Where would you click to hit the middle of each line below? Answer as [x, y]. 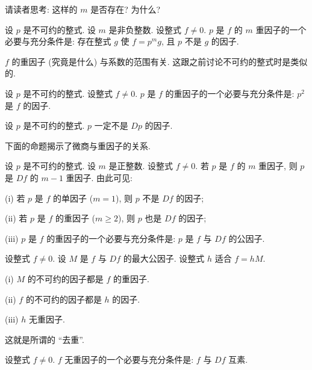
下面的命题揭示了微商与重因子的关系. [78, 145]
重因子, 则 [278, 166]
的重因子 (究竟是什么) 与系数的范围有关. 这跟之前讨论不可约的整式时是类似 [160, 61]
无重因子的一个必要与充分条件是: [129, 359]
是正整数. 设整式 [141, 166]
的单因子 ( [73, 198]
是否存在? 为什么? [126, 9]
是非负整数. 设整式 [145, 29]
